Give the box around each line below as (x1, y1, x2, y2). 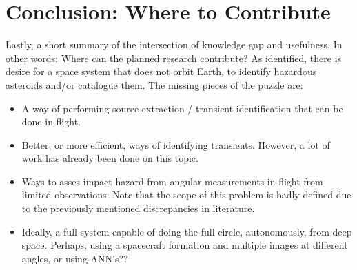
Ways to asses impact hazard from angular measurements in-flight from (21, 174, 323, 188)
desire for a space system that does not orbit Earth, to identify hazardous (6, 64, 317, 79)
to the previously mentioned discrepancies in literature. (21, 201, 255, 216)
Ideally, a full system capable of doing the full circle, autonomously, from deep (21, 224, 352, 238)
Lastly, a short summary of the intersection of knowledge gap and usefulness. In (6, 37, 343, 52)
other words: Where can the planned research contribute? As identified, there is (6, 50, 342, 65)
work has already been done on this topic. (21, 151, 198, 165)
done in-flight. (21, 114, 81, 129)
